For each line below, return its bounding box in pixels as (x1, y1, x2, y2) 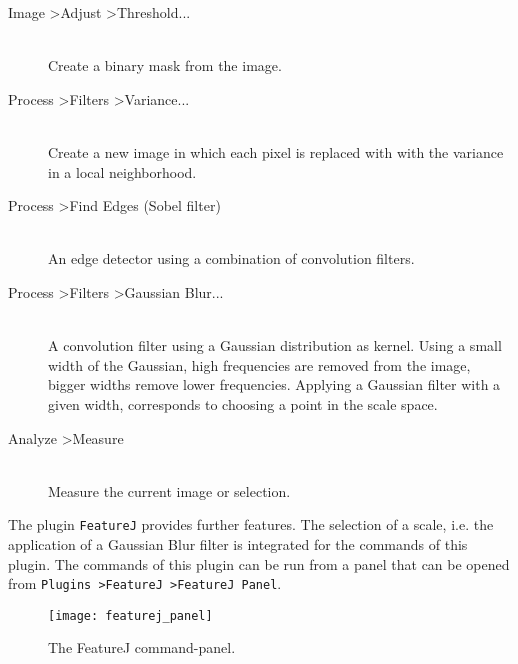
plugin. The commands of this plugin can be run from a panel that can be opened (8, 553, 510, 574)
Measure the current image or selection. (48, 480, 291, 501)
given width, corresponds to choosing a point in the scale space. (48, 393, 438, 414)
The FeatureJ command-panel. (48, 637, 236, 658)
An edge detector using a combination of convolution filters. (48, 248, 415, 269)
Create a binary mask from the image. (48, 55, 282, 76)
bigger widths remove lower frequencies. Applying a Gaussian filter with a (48, 374, 501, 395)
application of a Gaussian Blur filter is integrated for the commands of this (8, 533, 468, 554)
